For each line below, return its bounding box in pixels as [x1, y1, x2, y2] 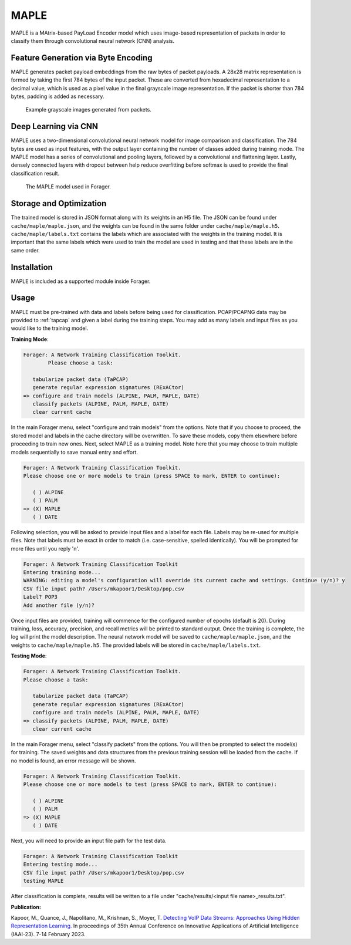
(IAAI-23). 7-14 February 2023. [11, 930, 86, 937]
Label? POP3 [23, 593, 58, 600]
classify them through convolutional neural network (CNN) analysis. [11, 37, 175, 44]
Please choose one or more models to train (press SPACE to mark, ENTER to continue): [23, 473, 281, 479]
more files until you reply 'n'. [11, 545, 79, 552]
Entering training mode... [23, 569, 101, 576]
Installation [11, 262, 53, 272]
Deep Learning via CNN [11, 122, 98, 131]
